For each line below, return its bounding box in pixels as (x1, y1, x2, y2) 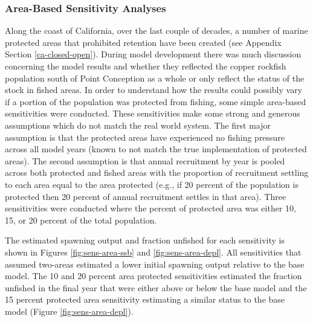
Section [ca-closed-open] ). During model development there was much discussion (5, 48, 302, 60)
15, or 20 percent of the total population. (5, 213, 157, 226)
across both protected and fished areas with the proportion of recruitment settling (5, 166, 309, 179)
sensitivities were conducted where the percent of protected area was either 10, (5, 202, 296, 214)
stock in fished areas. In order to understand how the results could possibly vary (5, 83, 303, 96)
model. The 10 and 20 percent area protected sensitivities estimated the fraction (5, 269, 302, 282)
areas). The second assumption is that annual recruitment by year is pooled (5, 154, 285, 167)
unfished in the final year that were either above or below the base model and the (5, 281, 307, 294)
